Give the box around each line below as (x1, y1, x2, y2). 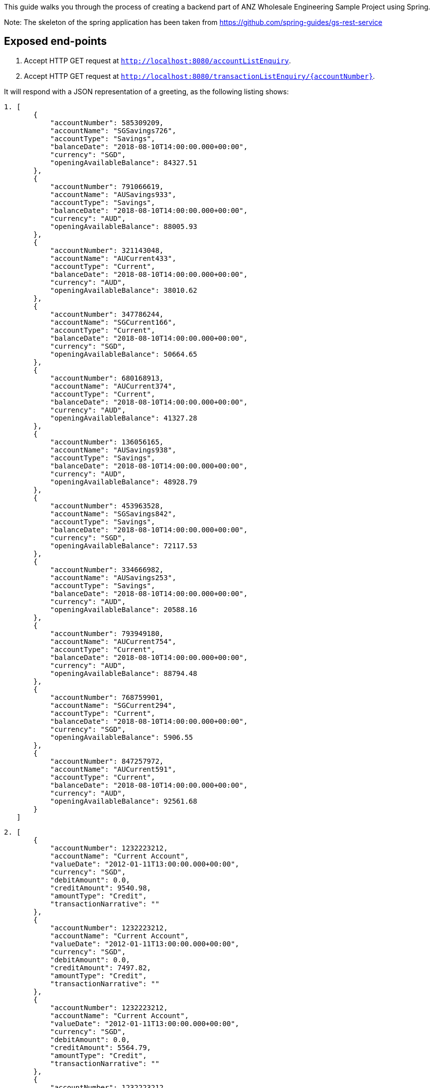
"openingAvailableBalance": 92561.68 (50, 797, 197, 805)
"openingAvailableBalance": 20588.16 (50, 605, 197, 614)
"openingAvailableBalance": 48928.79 (50, 477, 197, 486)
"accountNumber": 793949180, (50, 629, 164, 638)
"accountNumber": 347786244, (50, 310, 164, 318)
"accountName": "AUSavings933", (50, 190, 176, 199)
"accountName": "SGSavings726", (50, 126, 176, 135)
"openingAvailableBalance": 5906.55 (50, 733, 193, 741)
